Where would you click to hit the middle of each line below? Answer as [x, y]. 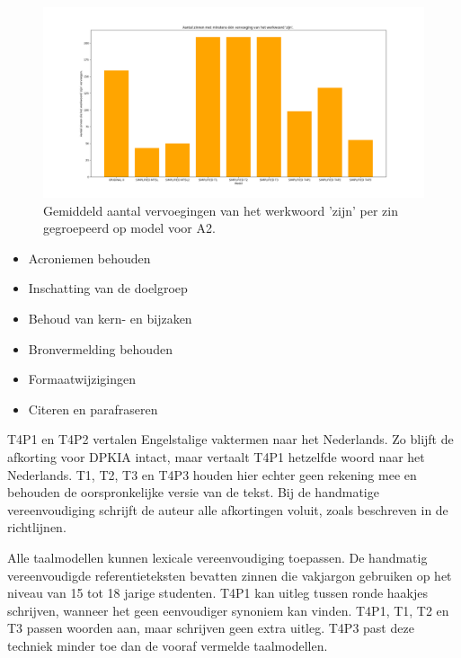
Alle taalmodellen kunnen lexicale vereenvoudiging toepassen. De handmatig [217, 557]
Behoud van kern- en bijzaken [110, 318]
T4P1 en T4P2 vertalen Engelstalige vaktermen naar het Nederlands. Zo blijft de [230, 439]
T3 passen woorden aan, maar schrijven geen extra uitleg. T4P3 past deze [211, 628]
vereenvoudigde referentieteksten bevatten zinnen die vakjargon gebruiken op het [230, 575]
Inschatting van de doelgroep [108, 288]
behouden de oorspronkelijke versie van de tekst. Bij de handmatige [193, 492]
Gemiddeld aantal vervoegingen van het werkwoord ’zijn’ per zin [221, 210]
